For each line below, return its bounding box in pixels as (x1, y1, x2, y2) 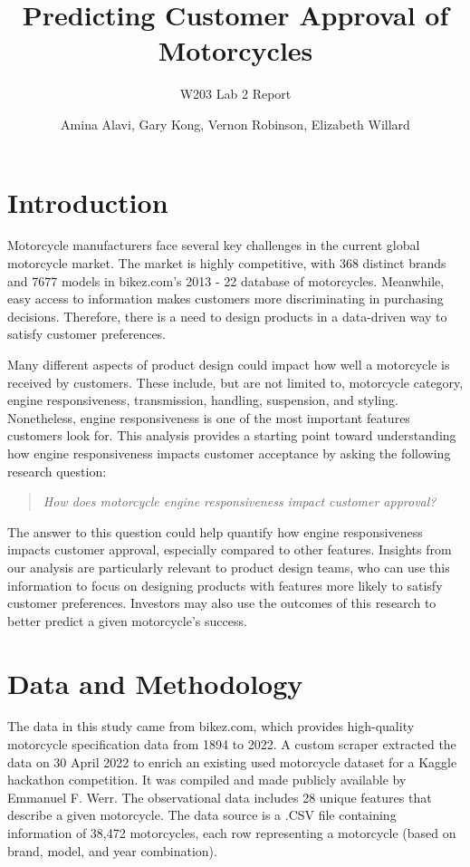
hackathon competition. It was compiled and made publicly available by (7, 770, 407, 789)
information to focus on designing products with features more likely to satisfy (7, 575, 443, 594)
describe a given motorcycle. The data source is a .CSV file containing (7, 805, 397, 824)
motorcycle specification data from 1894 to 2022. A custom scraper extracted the (7, 735, 456, 754)
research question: (7, 461, 107, 480)
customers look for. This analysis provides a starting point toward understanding (7, 426, 456, 445)
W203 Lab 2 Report (179, 84, 292, 103)
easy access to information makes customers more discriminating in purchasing (7, 289, 444, 308)
